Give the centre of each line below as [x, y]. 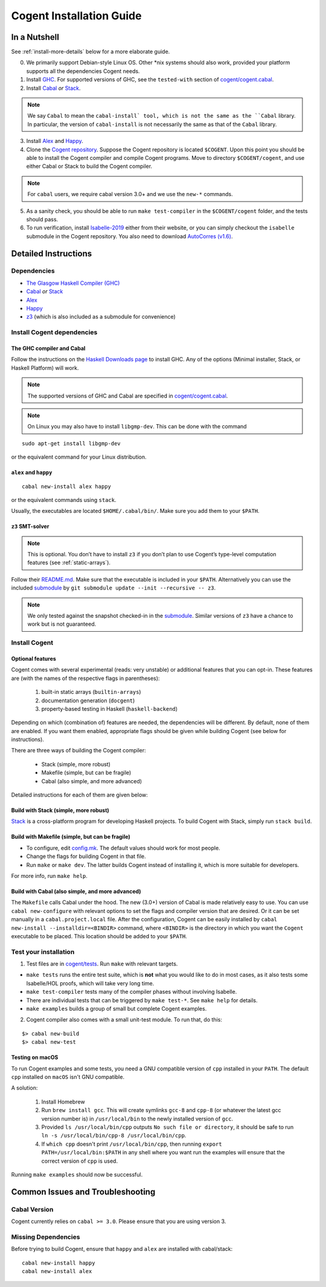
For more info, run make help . [49, 876]
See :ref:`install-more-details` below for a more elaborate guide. [91, 52]
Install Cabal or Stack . [53, 88]
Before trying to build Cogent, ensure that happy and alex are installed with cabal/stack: [122, 1249]
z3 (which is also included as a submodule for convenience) [101, 317]
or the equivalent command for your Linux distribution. [79, 457]
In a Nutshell [35, 37]
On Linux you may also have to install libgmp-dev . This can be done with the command [137, 427]
